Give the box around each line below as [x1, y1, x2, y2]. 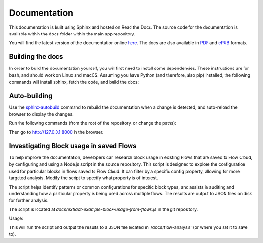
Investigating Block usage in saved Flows [9, 141, 137, 150]
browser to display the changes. [9, 111, 74, 117]
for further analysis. [9, 197, 49, 204]
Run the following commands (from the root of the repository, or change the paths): [9, 120, 176, 126]
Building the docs [9, 52, 63, 61]
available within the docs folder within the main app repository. [9, 31, 135, 36]
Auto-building [9, 91, 53, 100]
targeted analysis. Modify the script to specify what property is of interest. [9, 175, 158, 181]
